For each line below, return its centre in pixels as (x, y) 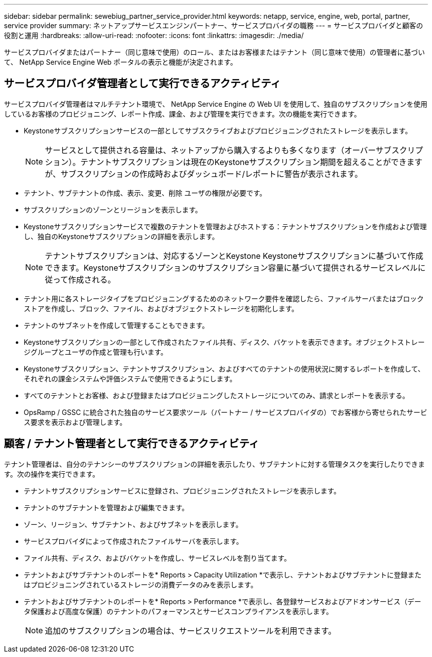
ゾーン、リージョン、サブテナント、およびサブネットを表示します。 (133, 524)
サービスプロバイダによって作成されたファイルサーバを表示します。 (133, 541)
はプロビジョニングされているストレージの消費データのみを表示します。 (141, 584)
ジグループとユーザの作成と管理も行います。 (96, 352)
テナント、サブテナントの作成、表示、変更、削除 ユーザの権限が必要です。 (145, 193)
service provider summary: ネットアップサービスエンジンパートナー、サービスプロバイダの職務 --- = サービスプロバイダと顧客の (214, 25)
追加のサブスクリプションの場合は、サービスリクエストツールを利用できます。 (191, 631)
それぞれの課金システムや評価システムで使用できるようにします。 (130, 378)
